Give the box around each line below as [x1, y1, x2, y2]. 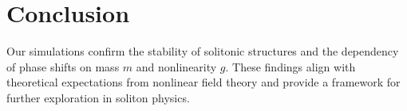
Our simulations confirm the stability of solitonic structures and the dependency [6, 43, 399, 59]
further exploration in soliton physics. [6, 89, 190, 105]
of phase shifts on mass [6, 58, 120, 75]
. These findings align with [225, 58, 356, 75]
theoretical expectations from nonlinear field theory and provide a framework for [6, 74, 401, 90]
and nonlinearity [136, 58, 217, 75]
